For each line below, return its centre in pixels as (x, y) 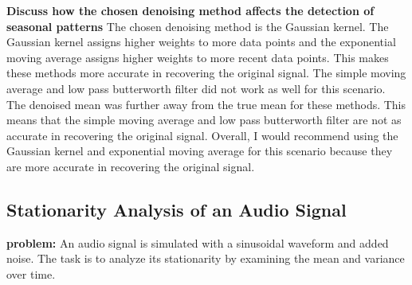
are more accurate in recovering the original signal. (131, 166)
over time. (31, 273)
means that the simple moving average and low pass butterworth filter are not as (204, 120)
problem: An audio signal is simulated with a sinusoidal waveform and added (198, 242)
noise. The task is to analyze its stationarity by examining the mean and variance (206, 258)
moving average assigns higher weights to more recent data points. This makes (198, 57)
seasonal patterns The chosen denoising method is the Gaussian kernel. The (198, 26)
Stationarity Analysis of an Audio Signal (177, 209)
